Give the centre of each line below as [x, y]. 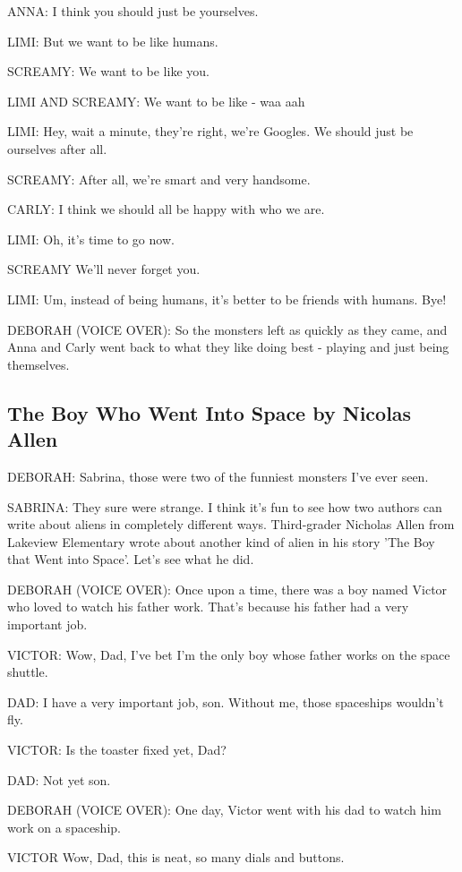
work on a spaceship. [64, 827]
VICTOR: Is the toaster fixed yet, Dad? [117, 750]
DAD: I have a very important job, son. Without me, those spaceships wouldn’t [226, 701]
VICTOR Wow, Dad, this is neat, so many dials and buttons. [176, 857]
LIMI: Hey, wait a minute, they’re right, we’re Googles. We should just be [210, 131]
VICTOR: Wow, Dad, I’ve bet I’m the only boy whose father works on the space [229, 654]
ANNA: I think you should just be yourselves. [133, 11]
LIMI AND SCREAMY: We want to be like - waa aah [156, 101]
